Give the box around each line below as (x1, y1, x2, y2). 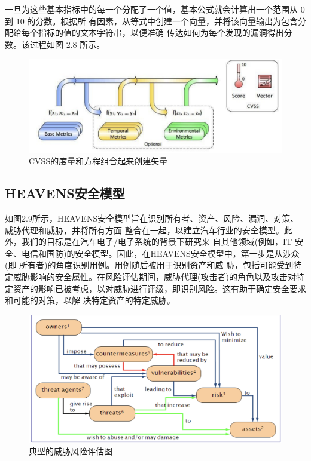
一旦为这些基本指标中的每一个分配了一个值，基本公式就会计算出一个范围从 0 (5, 3, 305, 15)
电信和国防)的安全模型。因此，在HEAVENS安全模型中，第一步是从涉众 (21, 247, 300, 259)
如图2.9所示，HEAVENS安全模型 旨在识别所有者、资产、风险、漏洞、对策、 (5, 212, 299, 225)
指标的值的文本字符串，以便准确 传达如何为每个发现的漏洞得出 (38, 26, 284, 39)
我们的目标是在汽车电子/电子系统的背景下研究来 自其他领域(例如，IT (21, 235, 292, 248)
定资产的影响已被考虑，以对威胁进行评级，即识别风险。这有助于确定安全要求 (5, 282, 306, 294)
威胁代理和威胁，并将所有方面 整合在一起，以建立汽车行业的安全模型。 (5, 223, 284, 236)
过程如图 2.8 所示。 (29, 38, 105, 50)
